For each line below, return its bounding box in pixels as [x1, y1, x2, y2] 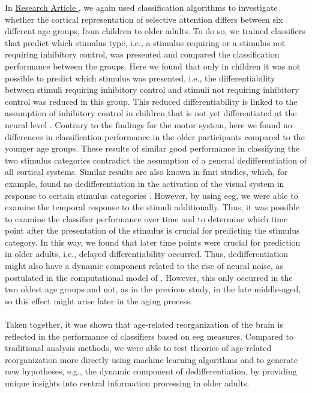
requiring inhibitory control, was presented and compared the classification [5, 48, 280, 61]
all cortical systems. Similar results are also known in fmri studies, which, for [5, 165, 288, 178]
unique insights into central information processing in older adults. [5, 377, 250, 389]
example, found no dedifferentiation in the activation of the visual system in [5, 177, 284, 189]
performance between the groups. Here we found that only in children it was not [5, 59, 301, 72]
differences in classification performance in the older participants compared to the [5, 130, 305, 143]
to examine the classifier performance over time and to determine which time [5, 212, 288, 225]
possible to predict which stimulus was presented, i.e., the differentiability [5, 71, 275, 84]
